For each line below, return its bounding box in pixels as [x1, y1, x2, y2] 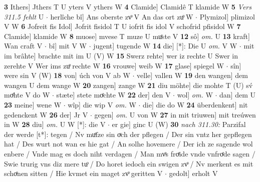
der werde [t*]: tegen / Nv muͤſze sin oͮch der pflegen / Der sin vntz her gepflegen [4, 128, 252, 139]
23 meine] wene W [4, 99, 62, 109]
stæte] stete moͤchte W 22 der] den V [56, 89, 171, 100]
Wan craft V [4, 40, 43, 51]
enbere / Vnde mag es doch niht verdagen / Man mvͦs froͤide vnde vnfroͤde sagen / [4, 148, 255, 158]
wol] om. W [177, 89, 213, 100]
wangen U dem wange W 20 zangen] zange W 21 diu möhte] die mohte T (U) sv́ [4, 79, 253, 90]
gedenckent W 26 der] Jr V [4, 109, 88, 119]
